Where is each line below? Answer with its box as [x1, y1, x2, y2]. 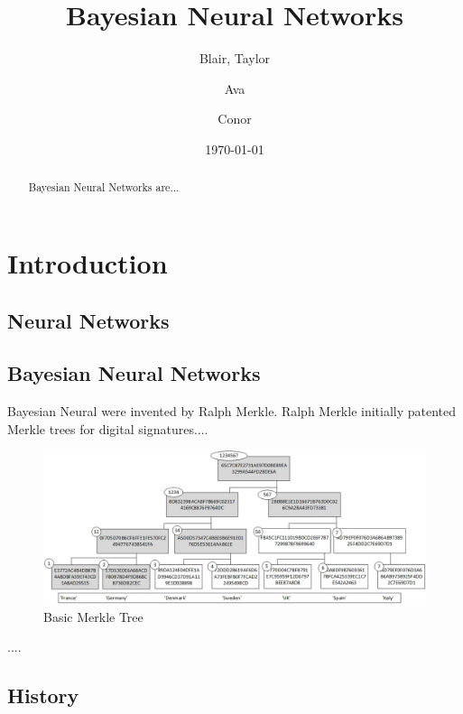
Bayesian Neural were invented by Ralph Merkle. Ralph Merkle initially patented [7, 402, 457, 421]
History [7, 682, 79, 709]
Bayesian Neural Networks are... [28, 180, 180, 195]
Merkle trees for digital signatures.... [7, 419, 208, 438]
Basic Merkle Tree [43, 607, 144, 626]
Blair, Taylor [199, 49, 271, 68]
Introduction [7, 244, 168, 281]
